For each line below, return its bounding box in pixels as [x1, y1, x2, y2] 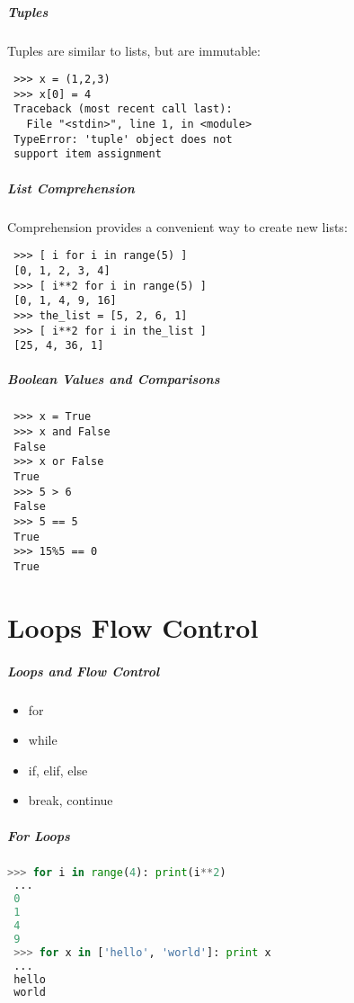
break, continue [28, 791, 113, 810]
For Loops [7, 826, 70, 845]
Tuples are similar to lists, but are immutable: [7, 40, 261, 59]
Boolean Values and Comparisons [7, 370, 220, 389]
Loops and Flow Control [7, 661, 160, 680]
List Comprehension [7, 178, 135, 197]
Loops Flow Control [7, 608, 259, 645]
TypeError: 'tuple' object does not [13, 132, 233, 146]
